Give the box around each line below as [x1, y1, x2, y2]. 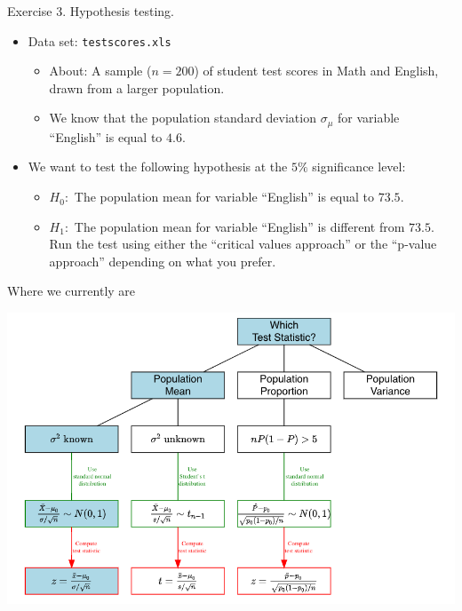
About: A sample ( [49, 61, 152, 80]
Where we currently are [7, 282, 136, 300]
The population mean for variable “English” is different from [74, 217, 405, 235]
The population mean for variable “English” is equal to [74, 187, 375, 206]
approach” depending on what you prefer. [49, 251, 276, 270]
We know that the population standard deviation [49, 108, 316, 127]
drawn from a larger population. [49, 78, 225, 97]
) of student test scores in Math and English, [194, 61, 439, 80]
